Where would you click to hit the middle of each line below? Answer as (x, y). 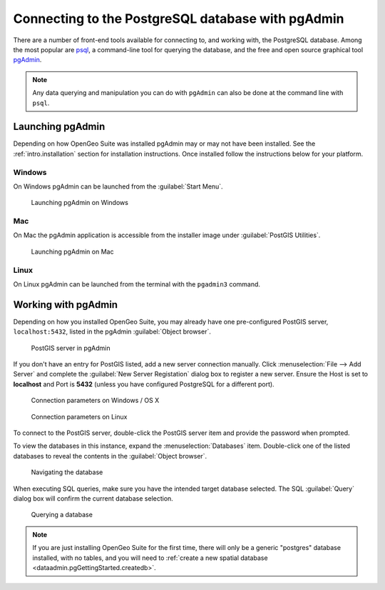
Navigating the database (67, 472)
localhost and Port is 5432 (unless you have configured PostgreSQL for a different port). (144, 384)
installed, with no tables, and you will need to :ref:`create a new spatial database (150, 558)
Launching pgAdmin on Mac (72, 251)
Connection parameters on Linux (79, 416)
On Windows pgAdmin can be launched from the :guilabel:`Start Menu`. (118, 186)
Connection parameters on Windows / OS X (95, 401)
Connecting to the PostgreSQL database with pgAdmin (179, 19)
